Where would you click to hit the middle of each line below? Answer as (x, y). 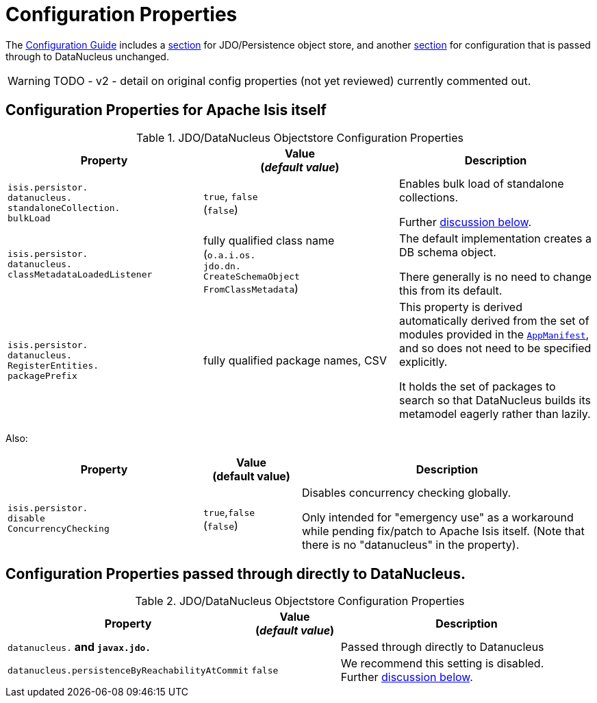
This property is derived (460, 307)
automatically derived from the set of (494, 320)
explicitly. (423, 361)
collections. (429, 197)
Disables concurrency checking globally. (406, 492)
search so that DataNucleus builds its (495, 400)
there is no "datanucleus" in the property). (410, 544)
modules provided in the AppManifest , (494, 334)
